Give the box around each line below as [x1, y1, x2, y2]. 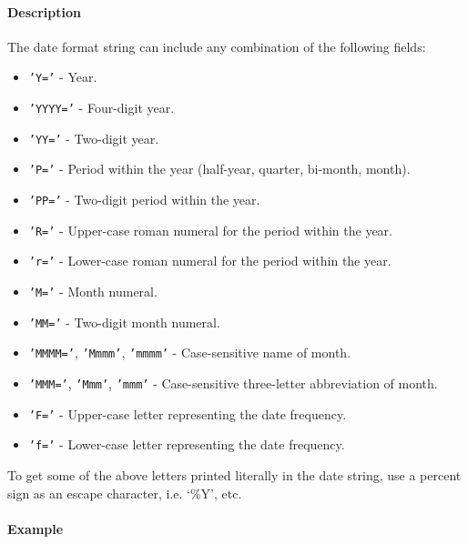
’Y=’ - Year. [28, 67, 97, 86]
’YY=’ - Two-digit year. [28, 128, 159, 147]
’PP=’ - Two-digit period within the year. [28, 190, 260, 209]
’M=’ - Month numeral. [28, 281, 158, 300]
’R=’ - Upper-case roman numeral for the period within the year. [28, 220, 392, 239]
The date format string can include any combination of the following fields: [7, 36, 426, 55]
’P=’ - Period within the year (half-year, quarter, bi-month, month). [28, 159, 411, 178]
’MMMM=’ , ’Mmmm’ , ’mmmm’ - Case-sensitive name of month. [28, 343, 351, 362]
